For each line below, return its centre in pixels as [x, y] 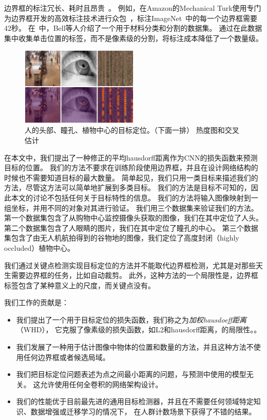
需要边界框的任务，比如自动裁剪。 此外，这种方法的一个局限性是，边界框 [135, 275]
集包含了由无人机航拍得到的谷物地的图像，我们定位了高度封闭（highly [122, 238]
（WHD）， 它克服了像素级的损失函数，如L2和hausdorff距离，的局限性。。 [139, 329]
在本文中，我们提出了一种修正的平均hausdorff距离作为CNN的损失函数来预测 [131, 157]
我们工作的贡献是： [36, 302]
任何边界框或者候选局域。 [66, 357]
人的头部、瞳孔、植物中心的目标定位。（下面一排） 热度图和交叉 [132, 130]
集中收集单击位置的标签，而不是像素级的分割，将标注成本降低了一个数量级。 [133, 38]
